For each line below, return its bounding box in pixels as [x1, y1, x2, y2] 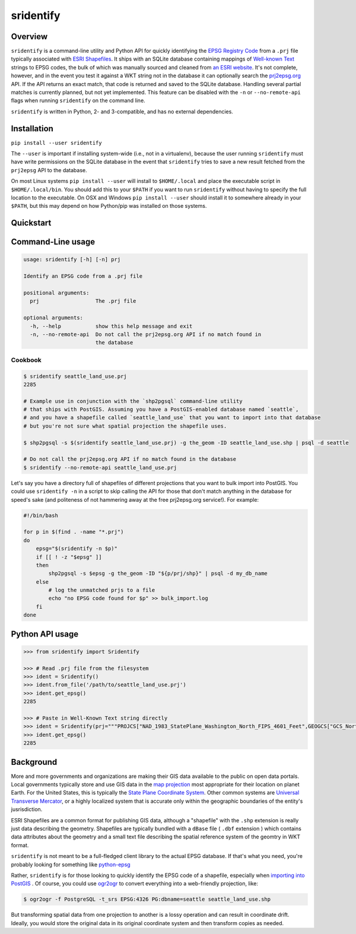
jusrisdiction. [11, 806, 43, 813]
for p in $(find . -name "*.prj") [23, 528, 124, 536]
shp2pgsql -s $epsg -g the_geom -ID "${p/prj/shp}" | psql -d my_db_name [48, 570, 268, 577]
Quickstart [11, 218, 52, 228]
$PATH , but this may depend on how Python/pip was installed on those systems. [11, 202, 207, 210]
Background [11, 757, 58, 767]
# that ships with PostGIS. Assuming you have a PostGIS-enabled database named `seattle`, [23, 406, 299, 413]
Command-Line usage [11, 237, 95, 247]
